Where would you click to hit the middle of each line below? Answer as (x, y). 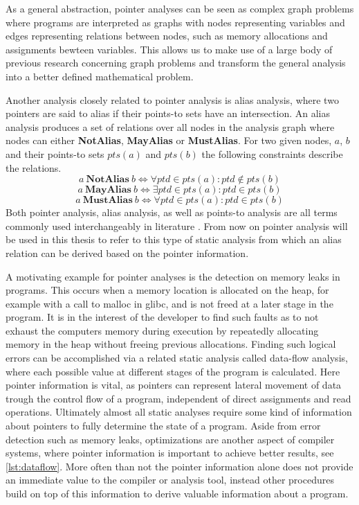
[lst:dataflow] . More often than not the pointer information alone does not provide (179, 466)
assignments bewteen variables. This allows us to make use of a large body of (169, 49)
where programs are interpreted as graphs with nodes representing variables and (175, 22)
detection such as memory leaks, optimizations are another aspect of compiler (170, 439)
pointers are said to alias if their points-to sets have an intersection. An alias (168, 113)
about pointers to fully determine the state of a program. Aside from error (163, 426)
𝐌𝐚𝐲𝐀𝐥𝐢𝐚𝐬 (108, 190)
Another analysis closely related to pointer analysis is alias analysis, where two (172, 99)
